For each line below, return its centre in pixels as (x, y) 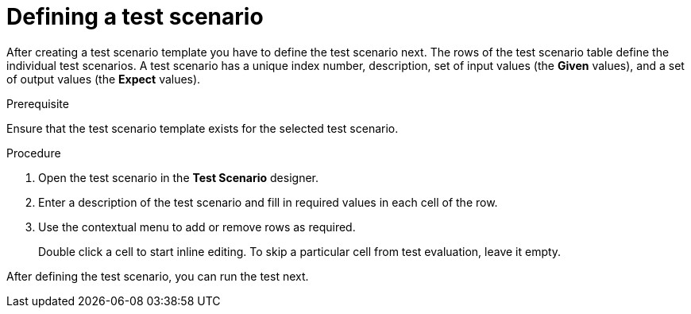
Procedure (34, 153)
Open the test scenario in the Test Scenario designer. (179, 177)
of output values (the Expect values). (104, 79)
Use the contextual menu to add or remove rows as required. (197, 227)
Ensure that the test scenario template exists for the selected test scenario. (203, 128)
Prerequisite (38, 103)
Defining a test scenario (135, 17)
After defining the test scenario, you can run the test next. (158, 276)
